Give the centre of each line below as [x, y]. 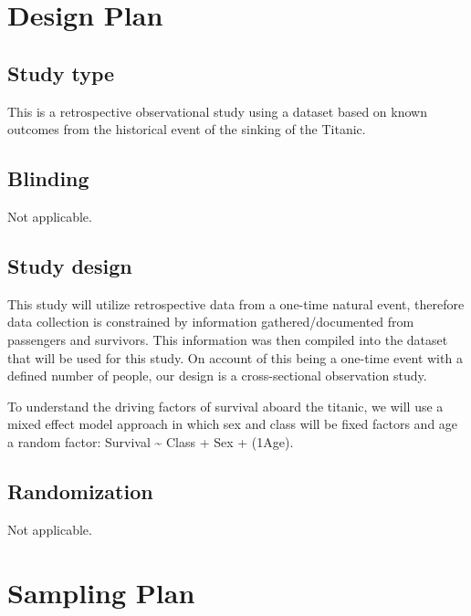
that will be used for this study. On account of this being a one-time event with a [235, 357]
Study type [61, 73]
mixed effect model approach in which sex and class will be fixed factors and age [233, 424]
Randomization [80, 491]
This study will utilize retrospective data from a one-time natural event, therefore [236, 303]
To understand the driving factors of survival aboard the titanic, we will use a [225, 406]
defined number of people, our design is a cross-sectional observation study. [217, 376]
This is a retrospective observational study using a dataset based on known [217, 111]
